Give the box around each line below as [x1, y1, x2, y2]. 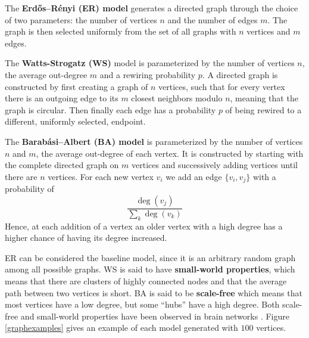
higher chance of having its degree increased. [5, 231, 167, 244]
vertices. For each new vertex [48, 170, 154, 182]
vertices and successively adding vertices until [132, 159, 298, 171]
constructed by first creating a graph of [5, 80, 148, 92]
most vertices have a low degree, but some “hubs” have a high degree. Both [5, 298, 280, 311]
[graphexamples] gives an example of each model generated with [5, 321, 238, 334]
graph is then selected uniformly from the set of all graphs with [5, 25, 236, 38]
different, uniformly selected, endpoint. [5, 115, 146, 128]
